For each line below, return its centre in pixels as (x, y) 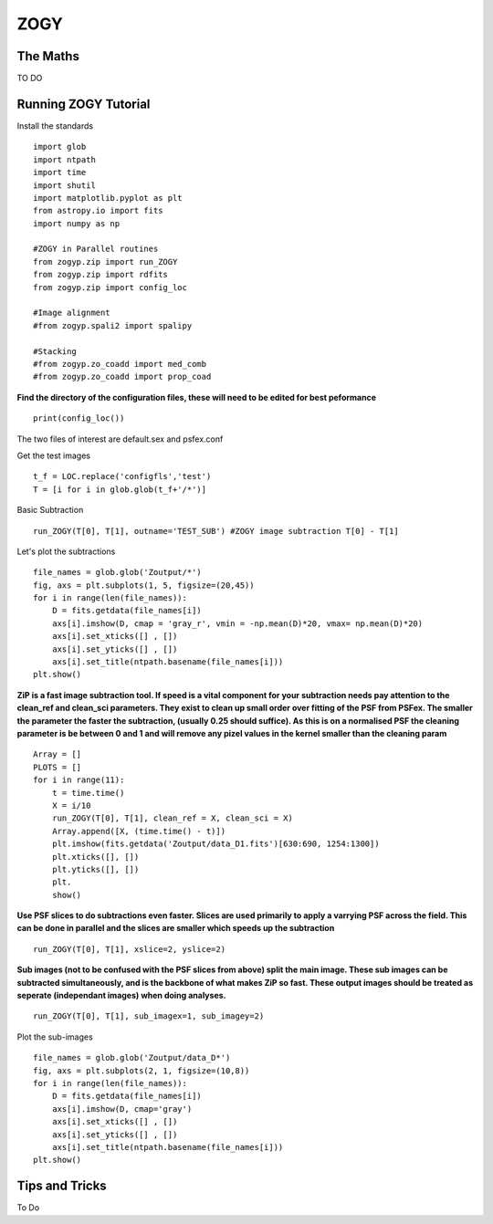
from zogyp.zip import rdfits (101, 275)
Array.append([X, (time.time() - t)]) (139, 831)
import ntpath (64, 159)
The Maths (48, 56)
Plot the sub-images (55, 1037)
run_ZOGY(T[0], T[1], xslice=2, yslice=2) (130, 949)
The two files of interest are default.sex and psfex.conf (120, 439)
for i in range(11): (79, 780)
